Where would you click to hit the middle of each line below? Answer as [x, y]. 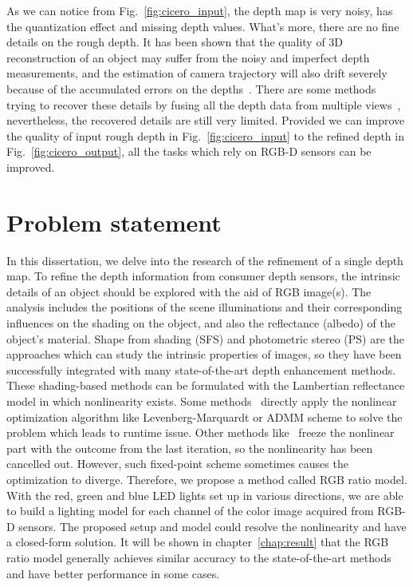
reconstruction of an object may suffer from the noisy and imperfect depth [188, 57]
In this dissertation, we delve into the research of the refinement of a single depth [205, 260]
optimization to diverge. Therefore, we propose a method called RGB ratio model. [207, 479]
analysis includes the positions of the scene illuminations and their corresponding [205, 307]
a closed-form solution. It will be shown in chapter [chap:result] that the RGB [198, 542]
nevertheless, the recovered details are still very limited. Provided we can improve [206, 120]
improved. [31, 167]
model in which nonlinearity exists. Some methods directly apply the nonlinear [202, 401]
